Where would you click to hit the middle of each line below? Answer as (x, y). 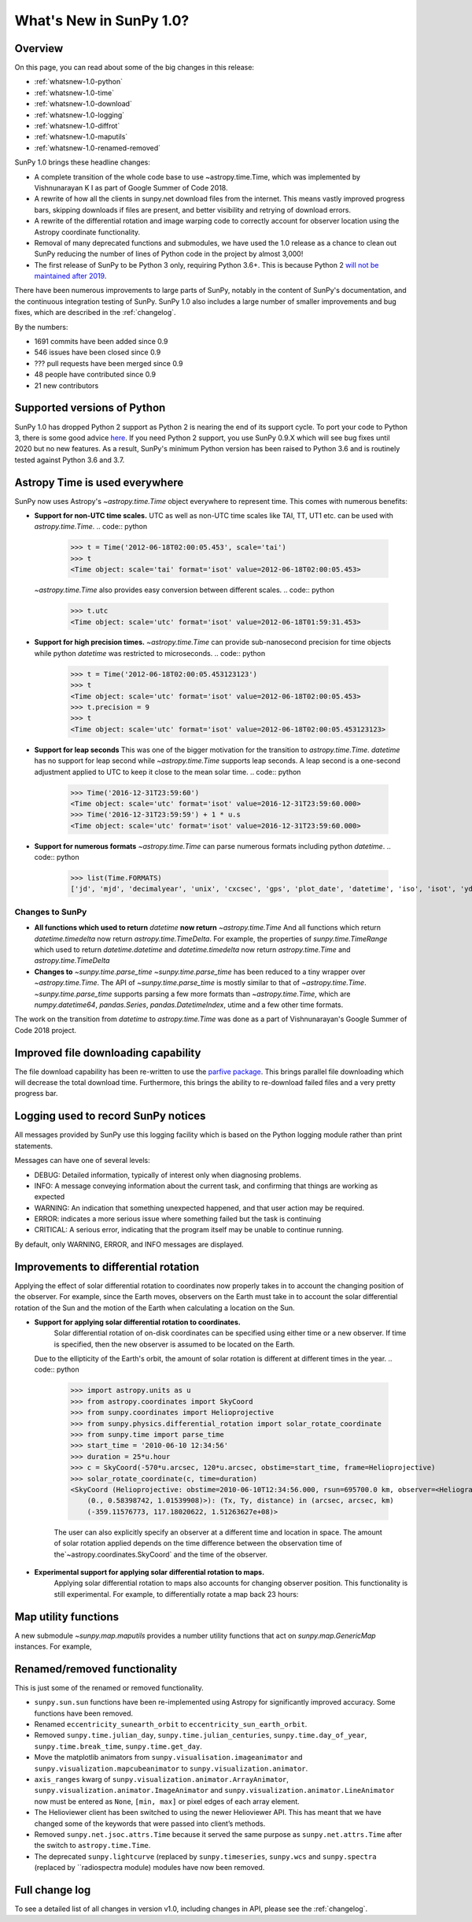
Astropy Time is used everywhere (99, 482)
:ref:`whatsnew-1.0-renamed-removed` (98, 148)
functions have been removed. (84, 1713)
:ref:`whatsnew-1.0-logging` (79, 115)
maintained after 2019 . (70, 276)
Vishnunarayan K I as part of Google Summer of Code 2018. (131, 187)
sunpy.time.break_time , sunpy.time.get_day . (118, 1746)
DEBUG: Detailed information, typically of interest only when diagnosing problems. (168, 1175)
